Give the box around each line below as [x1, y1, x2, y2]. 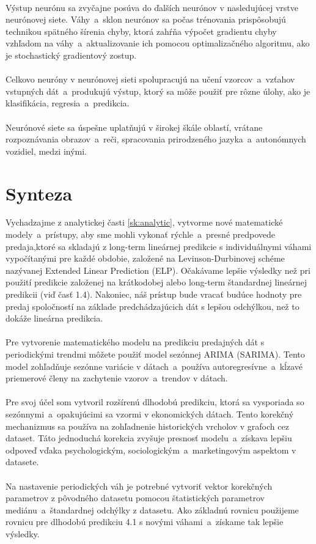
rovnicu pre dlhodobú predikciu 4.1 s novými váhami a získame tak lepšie [6, 515, 284, 528]
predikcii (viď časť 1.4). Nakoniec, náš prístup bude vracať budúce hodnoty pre [6, 288, 302, 300]
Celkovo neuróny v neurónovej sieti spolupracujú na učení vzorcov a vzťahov [6, 73, 295, 86]
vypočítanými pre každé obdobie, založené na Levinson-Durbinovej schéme [6, 252, 285, 265]
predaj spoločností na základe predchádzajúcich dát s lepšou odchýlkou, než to [6, 300, 299, 312]
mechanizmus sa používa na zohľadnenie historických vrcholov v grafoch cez [6, 419, 289, 432]
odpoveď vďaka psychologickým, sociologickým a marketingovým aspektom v [6, 443, 296, 456]
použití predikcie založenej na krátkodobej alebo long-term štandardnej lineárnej [6, 276, 307, 289]
